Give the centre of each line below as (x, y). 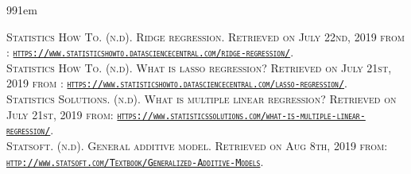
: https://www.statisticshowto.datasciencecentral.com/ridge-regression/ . (150, 52)
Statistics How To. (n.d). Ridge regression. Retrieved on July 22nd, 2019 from (205, 36)
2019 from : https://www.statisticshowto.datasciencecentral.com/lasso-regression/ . (177, 83)
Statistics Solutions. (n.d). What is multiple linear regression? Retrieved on (202, 99)
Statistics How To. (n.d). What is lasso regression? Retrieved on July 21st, (199, 67)
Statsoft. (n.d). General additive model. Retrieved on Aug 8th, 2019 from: (197, 145)
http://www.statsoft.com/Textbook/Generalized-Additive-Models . (135, 161)
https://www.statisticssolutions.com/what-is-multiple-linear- (241, 116)
